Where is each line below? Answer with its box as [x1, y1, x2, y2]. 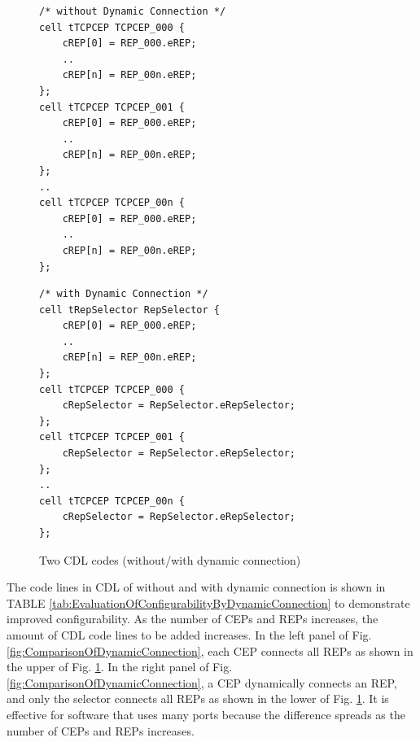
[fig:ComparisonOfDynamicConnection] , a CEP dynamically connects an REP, [7, 674, 397, 691]
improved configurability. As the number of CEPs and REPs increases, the [7, 610, 378, 627]
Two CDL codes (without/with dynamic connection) [39, 551, 301, 568]
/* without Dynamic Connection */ [39, 6, 226, 17]
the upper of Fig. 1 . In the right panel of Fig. [7, 658, 233, 675]
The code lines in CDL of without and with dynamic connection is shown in [7, 578, 386, 596]
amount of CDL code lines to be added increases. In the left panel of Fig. [7, 626, 372, 643]
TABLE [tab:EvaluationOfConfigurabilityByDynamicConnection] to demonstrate [7, 594, 410, 611]
